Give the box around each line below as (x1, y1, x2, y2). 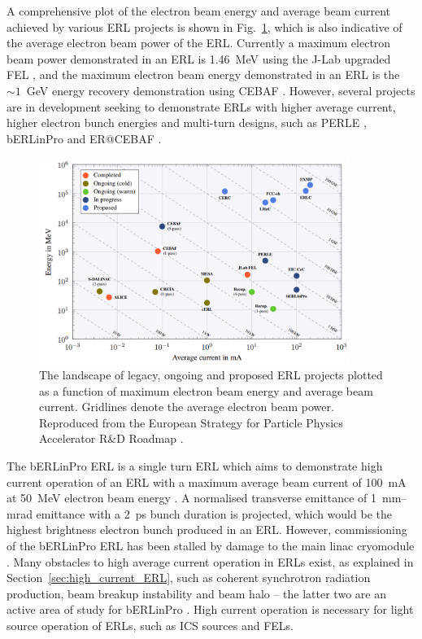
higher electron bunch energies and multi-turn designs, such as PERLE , (7, 114, 367, 131)
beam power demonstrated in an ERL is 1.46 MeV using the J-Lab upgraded (7, 50, 391, 67)
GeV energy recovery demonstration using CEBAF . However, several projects (26, 81, 415, 98)
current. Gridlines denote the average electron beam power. (39, 398, 334, 415)
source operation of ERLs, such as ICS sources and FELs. (7, 617, 294, 633)
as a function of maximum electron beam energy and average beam (39, 382, 373, 399)
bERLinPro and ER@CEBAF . (7, 129, 162, 147)
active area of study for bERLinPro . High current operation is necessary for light (7, 601, 414, 618)
